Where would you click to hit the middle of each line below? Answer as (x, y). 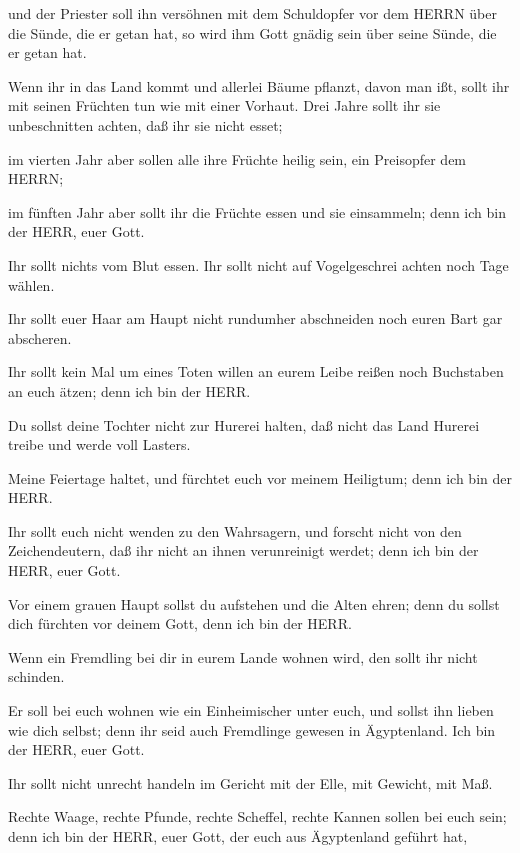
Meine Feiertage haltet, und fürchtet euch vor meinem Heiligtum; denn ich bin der (260, 477)
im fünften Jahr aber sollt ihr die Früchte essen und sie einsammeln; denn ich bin (257, 211)
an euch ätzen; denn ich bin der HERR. (129, 390)
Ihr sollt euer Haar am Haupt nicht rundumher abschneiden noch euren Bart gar (255, 318)
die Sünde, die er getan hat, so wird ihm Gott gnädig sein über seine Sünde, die (252, 32)
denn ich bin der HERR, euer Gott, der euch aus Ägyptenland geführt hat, (238, 836)
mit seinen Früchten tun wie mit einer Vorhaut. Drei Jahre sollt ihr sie (224, 105)
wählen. (31, 284)
